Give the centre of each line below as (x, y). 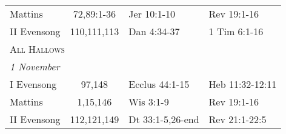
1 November (35, 66)
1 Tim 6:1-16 (236, 31)
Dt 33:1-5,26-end (164, 119)
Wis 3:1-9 (149, 102)
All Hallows (37, 49)
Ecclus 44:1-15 (159, 84)
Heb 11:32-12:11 (243, 84)
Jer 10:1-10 (152, 14)
